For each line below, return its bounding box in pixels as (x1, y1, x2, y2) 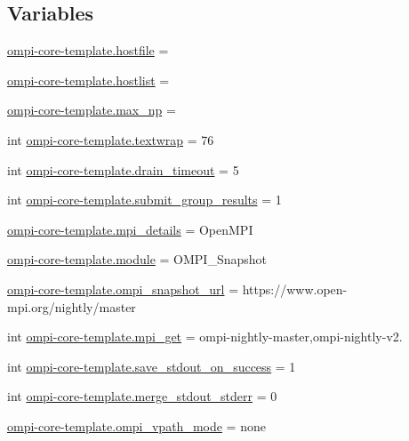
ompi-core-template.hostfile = (7, 41, 169, 60)
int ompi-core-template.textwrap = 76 (7, 130, 214, 148)
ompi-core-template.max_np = (7, 100, 176, 119)
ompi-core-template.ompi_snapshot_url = (7, 279, 239, 298)
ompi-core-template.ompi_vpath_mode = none (7, 416, 266, 435)
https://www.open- (242, 279, 348, 298)
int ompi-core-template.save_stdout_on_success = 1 (7, 357, 296, 375)
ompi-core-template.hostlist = (7, 70, 170, 89)
